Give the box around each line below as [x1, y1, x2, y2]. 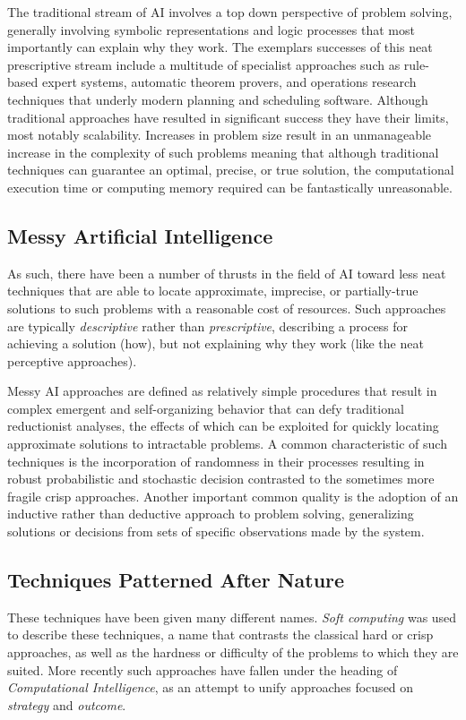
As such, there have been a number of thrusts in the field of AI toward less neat [7, 263, 446, 282]
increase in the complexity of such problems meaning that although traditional [7, 142, 439, 161]
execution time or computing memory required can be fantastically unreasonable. [7, 177, 453, 196]
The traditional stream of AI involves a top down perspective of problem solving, [7, 3, 453, 21]
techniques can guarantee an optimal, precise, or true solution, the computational [7, 160, 454, 179]
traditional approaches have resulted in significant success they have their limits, [7, 107, 449, 126]
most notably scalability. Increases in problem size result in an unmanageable [7, 125, 432, 144]
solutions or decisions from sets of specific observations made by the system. [7, 522, 425, 541]
